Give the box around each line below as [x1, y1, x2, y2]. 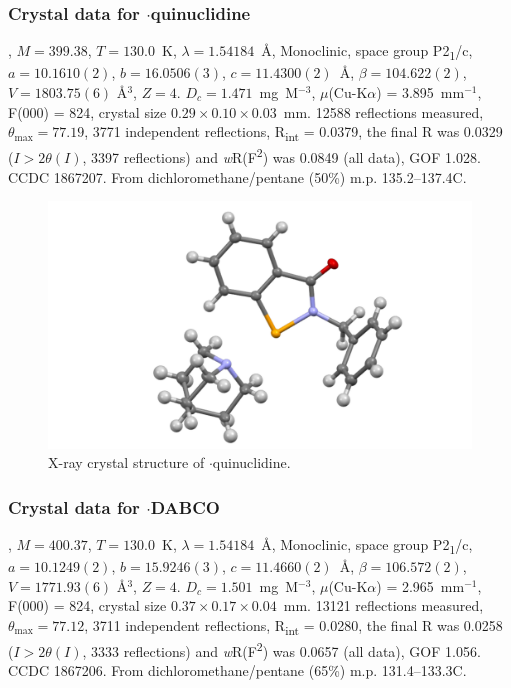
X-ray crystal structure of [48, 452, 205, 473]
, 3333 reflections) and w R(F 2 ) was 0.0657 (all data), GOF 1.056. [82, 638, 481, 661]
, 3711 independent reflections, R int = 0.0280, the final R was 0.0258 [84, 615, 503, 638]
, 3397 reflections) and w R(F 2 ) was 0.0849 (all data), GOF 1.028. [82, 144, 481, 167]
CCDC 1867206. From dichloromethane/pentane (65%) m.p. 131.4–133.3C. [8, 660, 467, 681]
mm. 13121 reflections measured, [283, 595, 484, 616]
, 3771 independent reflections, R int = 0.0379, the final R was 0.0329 [84, 121, 503, 144]
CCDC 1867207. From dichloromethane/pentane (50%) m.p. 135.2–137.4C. [8, 166, 467, 187]
